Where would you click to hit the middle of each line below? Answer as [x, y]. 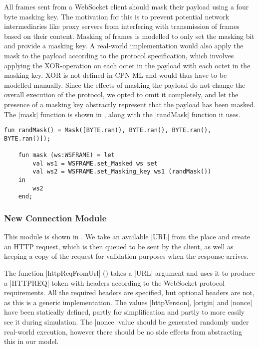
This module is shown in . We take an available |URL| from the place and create [127, 237]
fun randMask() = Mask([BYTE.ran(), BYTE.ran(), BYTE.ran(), [108, 130]
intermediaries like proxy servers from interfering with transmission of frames [122, 26]
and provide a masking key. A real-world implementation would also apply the [124, 46]
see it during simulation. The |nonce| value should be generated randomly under [127, 322]
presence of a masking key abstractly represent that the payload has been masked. [130, 104]
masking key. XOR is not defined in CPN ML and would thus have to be [116, 75]
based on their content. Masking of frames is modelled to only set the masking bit [129, 36]
